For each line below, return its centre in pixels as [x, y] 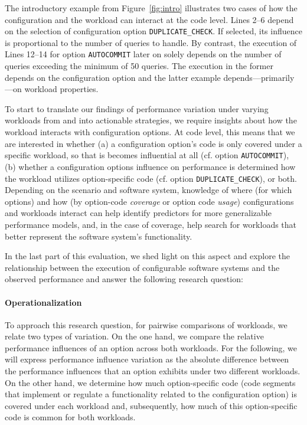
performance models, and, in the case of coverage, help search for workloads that [151, 224]
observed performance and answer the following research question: [124, 279]
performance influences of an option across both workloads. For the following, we [151, 347]
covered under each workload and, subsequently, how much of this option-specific [151, 405]
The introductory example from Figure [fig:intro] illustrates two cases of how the [151, 8]
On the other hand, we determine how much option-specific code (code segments [150, 382]
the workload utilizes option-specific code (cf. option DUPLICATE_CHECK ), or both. [151, 178]
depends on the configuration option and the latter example [113, 77]
